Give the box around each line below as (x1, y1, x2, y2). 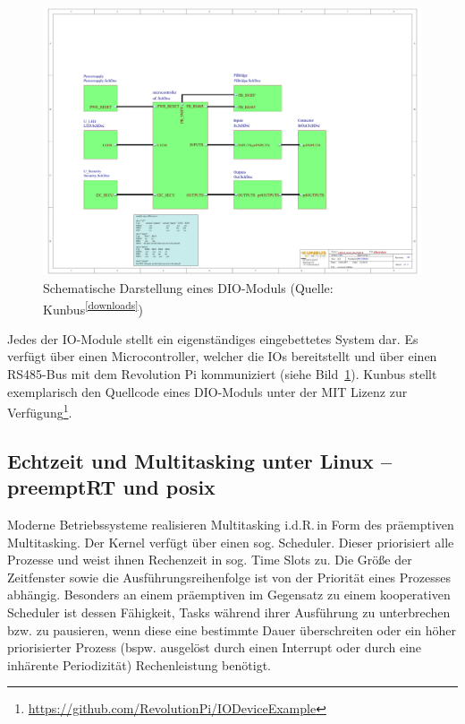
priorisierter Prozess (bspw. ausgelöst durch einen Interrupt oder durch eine (7, 638, 422, 657)
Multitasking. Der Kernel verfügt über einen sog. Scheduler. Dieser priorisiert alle (7, 532, 454, 551)
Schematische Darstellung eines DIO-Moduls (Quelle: (43, 278, 334, 297)
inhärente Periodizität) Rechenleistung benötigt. (7, 655, 271, 674)
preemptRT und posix (7, 473, 216, 501)
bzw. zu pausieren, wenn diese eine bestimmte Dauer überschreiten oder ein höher (7, 620, 456, 639)
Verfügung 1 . (7, 401, 72, 421)
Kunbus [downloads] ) (43, 297, 143, 318)
